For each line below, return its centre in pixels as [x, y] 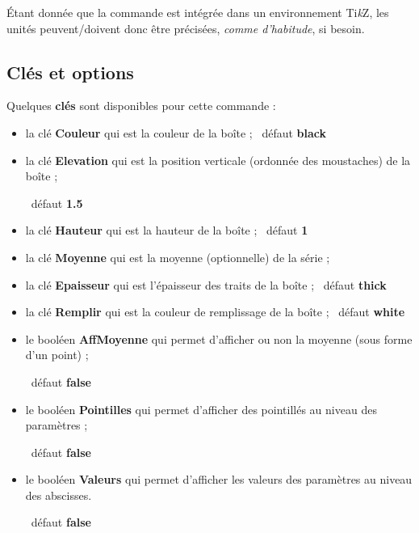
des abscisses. [59, 495]
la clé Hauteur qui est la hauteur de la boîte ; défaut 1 [167, 230]
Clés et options [70, 72]
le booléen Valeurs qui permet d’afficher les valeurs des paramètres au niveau [219, 479]
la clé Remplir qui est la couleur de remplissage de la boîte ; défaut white [215, 312]
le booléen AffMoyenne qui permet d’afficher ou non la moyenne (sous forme [219, 338]
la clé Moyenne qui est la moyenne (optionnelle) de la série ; [178, 257]
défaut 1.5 [57, 203]
